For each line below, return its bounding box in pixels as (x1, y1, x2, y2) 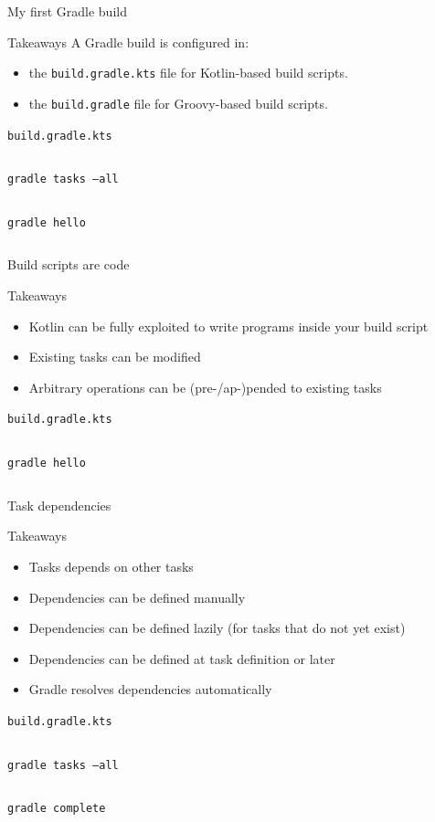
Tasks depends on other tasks (28, 556, 194, 575)
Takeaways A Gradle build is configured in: (7, 32, 249, 51)
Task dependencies (7, 495, 111, 514)
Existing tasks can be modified (28, 347, 201, 366)
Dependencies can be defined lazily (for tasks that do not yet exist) (28, 618, 406, 638)
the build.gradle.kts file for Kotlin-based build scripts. (28, 63, 348, 82)
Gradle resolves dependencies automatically (28, 680, 272, 699)
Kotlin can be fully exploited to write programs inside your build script (28, 316, 429, 335)
